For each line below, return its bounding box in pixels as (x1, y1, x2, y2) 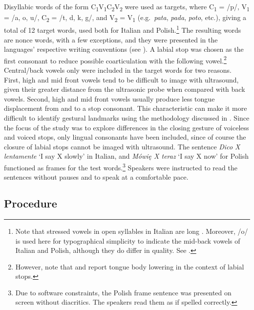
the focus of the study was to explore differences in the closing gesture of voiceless (4, 122, 249, 132)
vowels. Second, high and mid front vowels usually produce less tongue (4, 93, 215, 103)
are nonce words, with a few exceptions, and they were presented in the (4, 34, 218, 44)
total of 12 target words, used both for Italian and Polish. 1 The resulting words (4, 23, 241, 35)
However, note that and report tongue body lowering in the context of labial (15, 261, 244, 271)
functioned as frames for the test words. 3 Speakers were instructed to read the (4, 161, 237, 172)
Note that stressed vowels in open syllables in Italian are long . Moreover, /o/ (15, 226, 248, 236)
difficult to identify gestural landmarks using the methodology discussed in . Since (4, 112, 250, 123)
